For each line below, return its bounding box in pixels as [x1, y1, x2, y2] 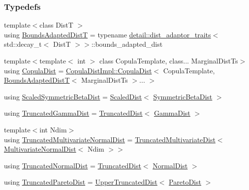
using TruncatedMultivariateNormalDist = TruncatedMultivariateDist [4, 134, 216, 144]
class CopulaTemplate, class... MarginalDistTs [99, 56, 238, 65]
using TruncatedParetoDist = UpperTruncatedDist [4, 177, 157, 187]
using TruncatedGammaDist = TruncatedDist [4, 108, 143, 118]
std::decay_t [4, 39, 42, 49]
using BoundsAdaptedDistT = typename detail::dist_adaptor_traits [4, 29, 211, 39]
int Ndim [39, 124, 67, 134]
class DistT [39, 20, 73, 30]
